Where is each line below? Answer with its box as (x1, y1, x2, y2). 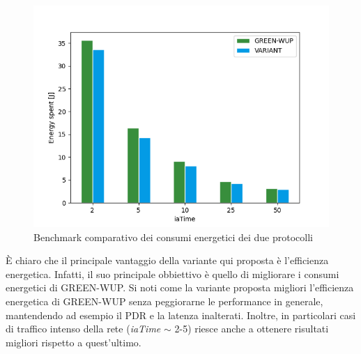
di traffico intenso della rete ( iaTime (6, 321, 161, 336)
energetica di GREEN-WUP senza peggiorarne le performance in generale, (6, 293, 323, 308)
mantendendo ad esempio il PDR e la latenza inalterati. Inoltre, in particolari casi (6, 307, 356, 322)
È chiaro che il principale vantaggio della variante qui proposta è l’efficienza (6, 253, 329, 268)
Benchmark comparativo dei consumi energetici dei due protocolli (33, 229, 313, 244)
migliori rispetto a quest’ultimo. (6, 334, 141, 349)
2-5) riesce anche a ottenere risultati (174, 321, 329, 336)
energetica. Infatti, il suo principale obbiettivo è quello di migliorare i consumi (6, 266, 339, 281)
